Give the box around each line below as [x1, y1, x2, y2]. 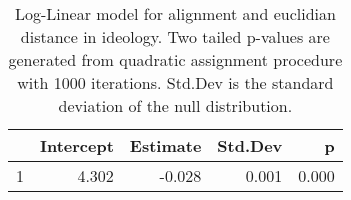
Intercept [40, 134, 114, 157]
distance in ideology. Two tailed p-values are [20, 25, 330, 48]
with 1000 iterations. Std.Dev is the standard [17, 71, 334, 94]
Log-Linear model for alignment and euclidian [14, 2, 336, 25]
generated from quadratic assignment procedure [8, 48, 343, 71]
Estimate [129, 134, 202, 157]
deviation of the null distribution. [58, 94, 293, 117]
